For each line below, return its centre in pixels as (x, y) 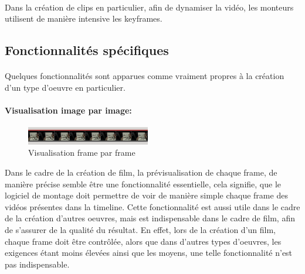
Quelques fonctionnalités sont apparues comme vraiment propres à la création (145, 76)
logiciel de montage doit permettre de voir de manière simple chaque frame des (146, 195)
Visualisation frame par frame (82, 153)
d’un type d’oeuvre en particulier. (65, 87)
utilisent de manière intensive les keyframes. (84, 18)
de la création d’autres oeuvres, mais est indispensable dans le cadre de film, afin (150, 218)
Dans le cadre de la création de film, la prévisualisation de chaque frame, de (141, 172)
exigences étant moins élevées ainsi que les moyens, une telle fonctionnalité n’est (149, 253)
